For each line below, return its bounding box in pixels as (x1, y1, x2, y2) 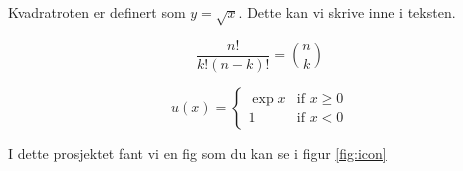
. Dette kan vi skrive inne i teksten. (238, 2, 456, 22)
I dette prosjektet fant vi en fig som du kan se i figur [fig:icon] (8, 142, 387, 163)
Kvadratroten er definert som (8, 2, 186, 22)
